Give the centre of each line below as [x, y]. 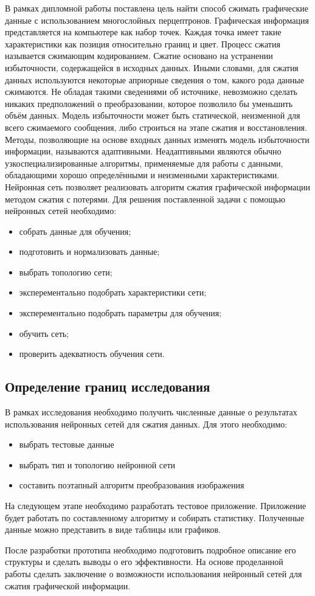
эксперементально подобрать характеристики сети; [113, 292]
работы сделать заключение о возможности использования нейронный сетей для [154, 573]
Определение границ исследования [108, 386]
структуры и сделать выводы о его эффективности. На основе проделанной [144, 562]
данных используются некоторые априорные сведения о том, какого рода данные [154, 79]
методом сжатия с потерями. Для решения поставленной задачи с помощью [145, 199]
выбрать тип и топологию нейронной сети [97, 464]
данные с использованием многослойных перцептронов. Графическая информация [157, 20]
